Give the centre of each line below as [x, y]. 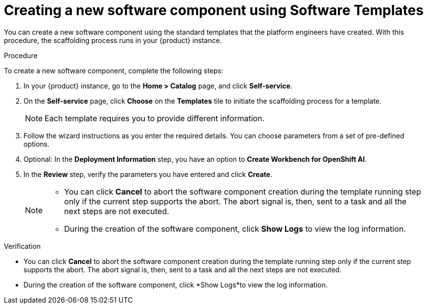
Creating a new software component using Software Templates [214, 10]
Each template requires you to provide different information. [155, 118]
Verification [23, 246]
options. [37, 144]
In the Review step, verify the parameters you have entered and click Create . [148, 174]
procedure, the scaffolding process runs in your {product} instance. [113, 40]
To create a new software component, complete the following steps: [114, 70]
